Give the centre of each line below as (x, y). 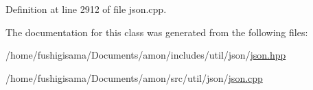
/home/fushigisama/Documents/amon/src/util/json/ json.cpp (134, 77)
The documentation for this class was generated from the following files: (157, 32)
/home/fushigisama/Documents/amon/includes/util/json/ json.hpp (146, 55)
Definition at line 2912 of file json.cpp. (86, 9)
